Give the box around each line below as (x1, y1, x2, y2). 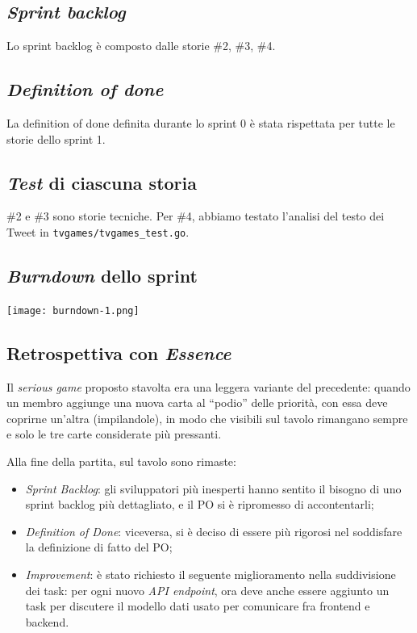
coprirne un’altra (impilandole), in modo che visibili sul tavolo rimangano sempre (6, 409, 408, 426)
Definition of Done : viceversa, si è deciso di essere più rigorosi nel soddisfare (25, 522, 402, 539)
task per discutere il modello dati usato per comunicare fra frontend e (25, 597, 370, 614)
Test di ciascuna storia (6, 170, 198, 195)
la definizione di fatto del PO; (25, 539, 173, 555)
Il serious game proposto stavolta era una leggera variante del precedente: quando (6, 378, 411, 395)
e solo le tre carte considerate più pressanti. (6, 425, 222, 442)
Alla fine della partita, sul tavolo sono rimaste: (6, 453, 236, 470)
